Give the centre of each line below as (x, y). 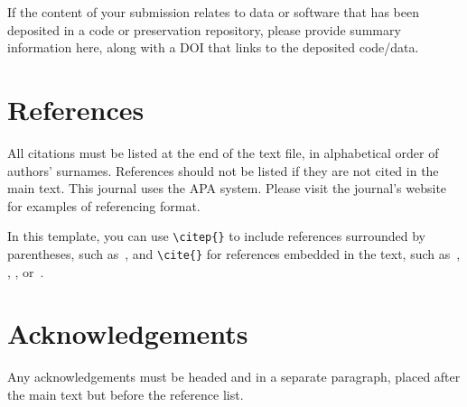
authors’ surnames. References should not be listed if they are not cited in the (223, 170)
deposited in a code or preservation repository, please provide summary (204, 29)
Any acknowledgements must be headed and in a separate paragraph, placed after (234, 377)
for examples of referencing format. (104, 205)
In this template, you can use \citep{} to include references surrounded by (216, 236)
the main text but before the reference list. (126, 394)
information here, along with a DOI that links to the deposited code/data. (213, 47)
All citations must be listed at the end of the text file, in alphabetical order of (223, 152)
